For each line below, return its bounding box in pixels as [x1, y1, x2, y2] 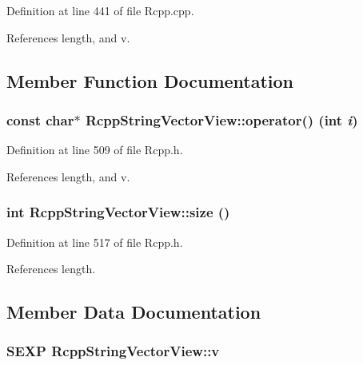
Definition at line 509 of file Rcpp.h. [6, 141, 183, 158]
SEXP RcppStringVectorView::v [6, 341, 220, 361]
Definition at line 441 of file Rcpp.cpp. [6, 2, 194, 18]
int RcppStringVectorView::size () [6, 202, 230, 222]
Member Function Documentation [6, 68, 294, 93]
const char [6, 109, 74, 129]
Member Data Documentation [6, 300, 261, 324]
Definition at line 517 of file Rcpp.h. [6, 233, 183, 250]
